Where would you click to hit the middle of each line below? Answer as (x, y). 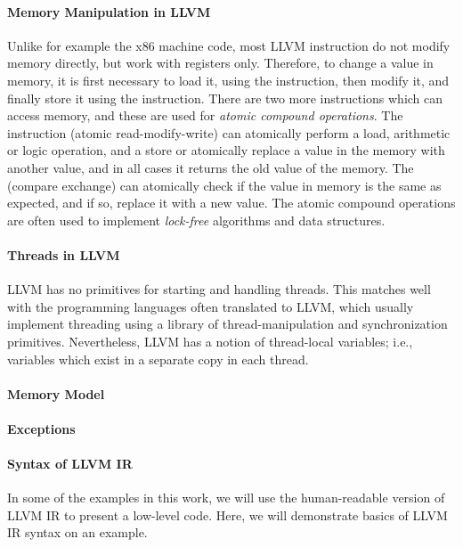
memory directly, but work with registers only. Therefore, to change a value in (220, 63)
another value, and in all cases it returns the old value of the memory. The (211, 167)
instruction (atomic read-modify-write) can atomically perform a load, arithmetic (229, 132)
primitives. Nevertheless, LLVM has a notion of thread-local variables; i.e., (210, 341)
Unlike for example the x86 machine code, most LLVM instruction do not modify (229, 45)
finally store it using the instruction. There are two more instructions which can (225, 98)
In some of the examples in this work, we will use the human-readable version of (226, 498)
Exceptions (41, 428)
